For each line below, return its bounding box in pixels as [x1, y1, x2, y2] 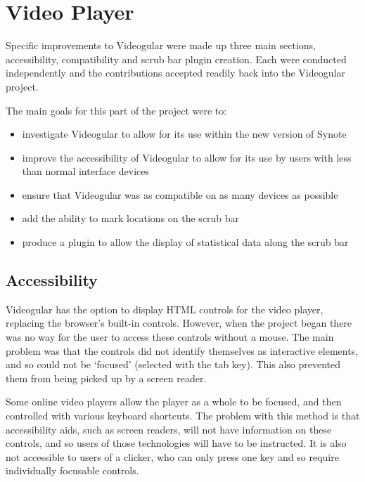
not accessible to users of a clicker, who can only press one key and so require [6, 449, 339, 464]
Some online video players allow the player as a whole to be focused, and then [6, 394, 342, 409]
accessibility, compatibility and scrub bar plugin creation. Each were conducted [6, 51, 347, 66]
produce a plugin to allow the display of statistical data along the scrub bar [22, 235, 349, 249]
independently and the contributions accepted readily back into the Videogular [6, 65, 345, 80]
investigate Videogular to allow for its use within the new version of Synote [22, 126, 347, 141]
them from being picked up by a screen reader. [6, 370, 207, 385]
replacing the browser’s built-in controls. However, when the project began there [6, 315, 352, 330]
